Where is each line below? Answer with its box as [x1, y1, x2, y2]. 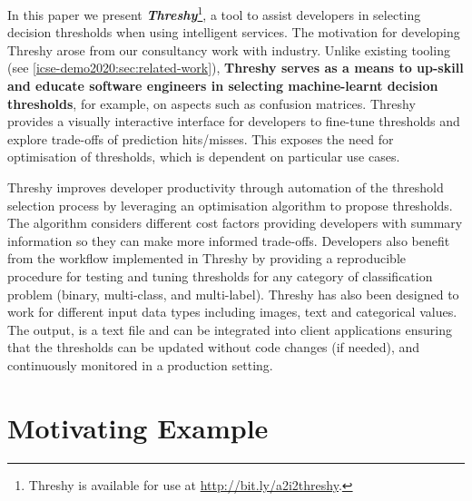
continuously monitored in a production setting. [7, 355, 273, 374]
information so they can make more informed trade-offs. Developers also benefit [7, 231, 450, 250]
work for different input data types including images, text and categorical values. [7, 302, 457, 321]
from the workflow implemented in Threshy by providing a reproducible [7, 249, 407, 268]
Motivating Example [7, 408, 269, 446]
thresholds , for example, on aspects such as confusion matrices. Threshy [7, 93, 416, 113]
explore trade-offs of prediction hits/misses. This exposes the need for [7, 129, 394, 148]
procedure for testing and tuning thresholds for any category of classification [7, 266, 433, 285]
